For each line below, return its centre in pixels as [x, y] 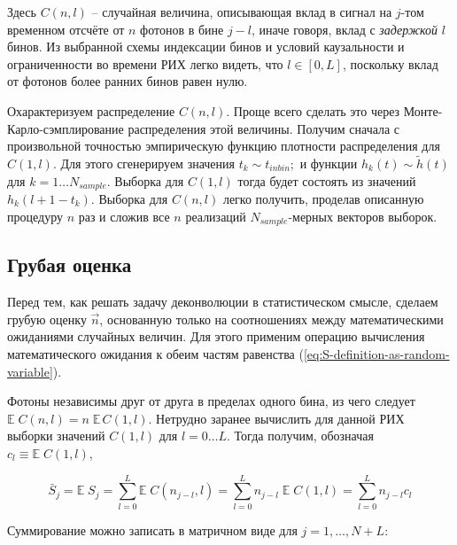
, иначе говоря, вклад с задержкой [345, 29]
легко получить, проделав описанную [323, 199]
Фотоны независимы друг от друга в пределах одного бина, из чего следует [211, 401]
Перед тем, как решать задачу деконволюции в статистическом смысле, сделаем [223, 302]
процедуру [35, 216]
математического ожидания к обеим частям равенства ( [155, 354]
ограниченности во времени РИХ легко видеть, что [145, 63]
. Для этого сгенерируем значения [143, 163]
